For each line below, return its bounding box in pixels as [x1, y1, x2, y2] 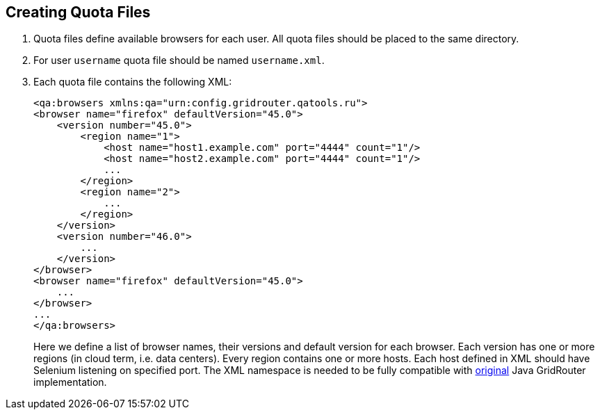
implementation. [33, 376, 107, 389]
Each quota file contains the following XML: [33, 76, 232, 88]
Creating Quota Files [6, 3, 151, 21]
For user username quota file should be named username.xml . [33, 54, 325, 67]
